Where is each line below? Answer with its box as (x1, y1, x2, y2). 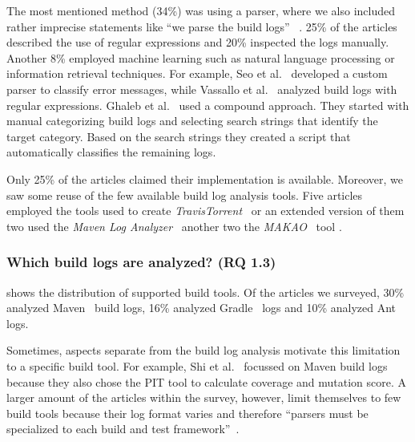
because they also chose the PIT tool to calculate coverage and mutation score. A (6, 373, 407, 390)
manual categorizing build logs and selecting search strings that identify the (6, 112, 378, 129)
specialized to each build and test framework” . (6, 420, 240, 437)
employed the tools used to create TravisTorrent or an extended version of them (6, 202, 405, 219)
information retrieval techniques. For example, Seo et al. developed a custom (6, 65, 388, 82)
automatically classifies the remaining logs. (6, 144, 216, 160)
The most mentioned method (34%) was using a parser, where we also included (6, 2, 396, 18)
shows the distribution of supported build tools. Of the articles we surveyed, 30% (6, 283, 405, 300)
